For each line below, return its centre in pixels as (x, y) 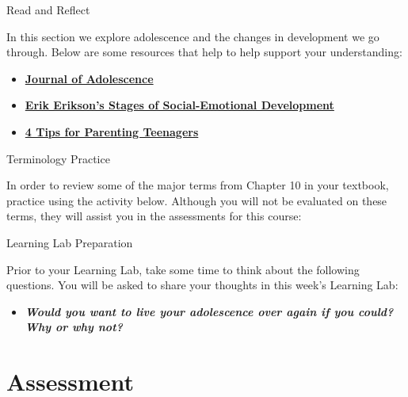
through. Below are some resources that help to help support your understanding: (204, 52)
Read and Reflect (48, 10)
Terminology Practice (58, 158)
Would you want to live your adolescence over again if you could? (209, 311)
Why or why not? (74, 327)
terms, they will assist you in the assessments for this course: (154, 216)
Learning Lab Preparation (70, 242)
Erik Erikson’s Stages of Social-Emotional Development (179, 105)
